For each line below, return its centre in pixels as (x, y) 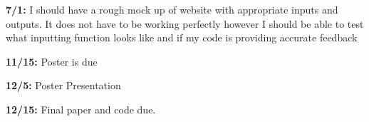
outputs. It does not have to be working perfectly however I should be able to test (185, 23)
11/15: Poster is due (52, 61)
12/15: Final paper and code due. (81, 109)
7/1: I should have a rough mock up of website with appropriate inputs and (172, 9)
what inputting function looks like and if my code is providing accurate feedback (182, 37)
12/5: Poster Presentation (63, 85)
